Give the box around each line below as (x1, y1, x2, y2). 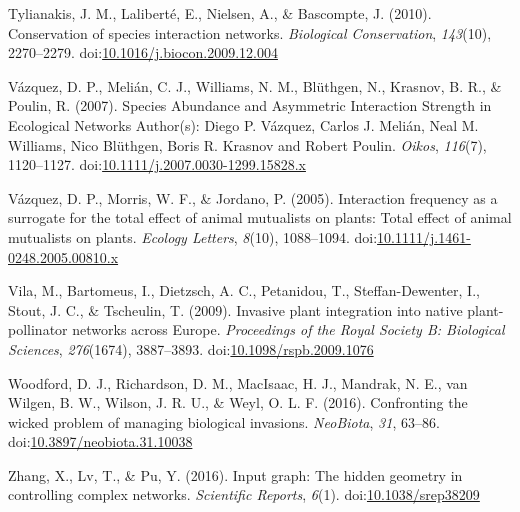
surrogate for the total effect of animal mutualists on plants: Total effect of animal (8, 207, 512, 228)
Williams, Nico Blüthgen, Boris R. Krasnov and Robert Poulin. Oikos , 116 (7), (8, 134, 487, 155)
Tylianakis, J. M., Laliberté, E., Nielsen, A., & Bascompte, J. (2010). (8, 3, 432, 23)
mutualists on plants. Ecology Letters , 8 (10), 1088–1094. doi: (8, 226, 378, 247)
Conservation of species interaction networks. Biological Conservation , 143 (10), (8, 22, 492, 43)
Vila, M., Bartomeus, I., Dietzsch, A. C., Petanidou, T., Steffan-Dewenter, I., (8, 280, 480, 301)
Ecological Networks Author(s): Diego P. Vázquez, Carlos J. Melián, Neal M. (8, 114, 479, 135)
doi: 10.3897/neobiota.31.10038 (8, 431, 193, 452)
